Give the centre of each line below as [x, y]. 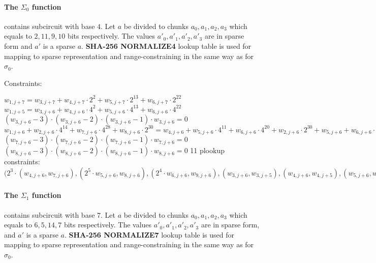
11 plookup [207, 150]
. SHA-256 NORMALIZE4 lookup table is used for [166, 46]
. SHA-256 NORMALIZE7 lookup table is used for [149, 234]
